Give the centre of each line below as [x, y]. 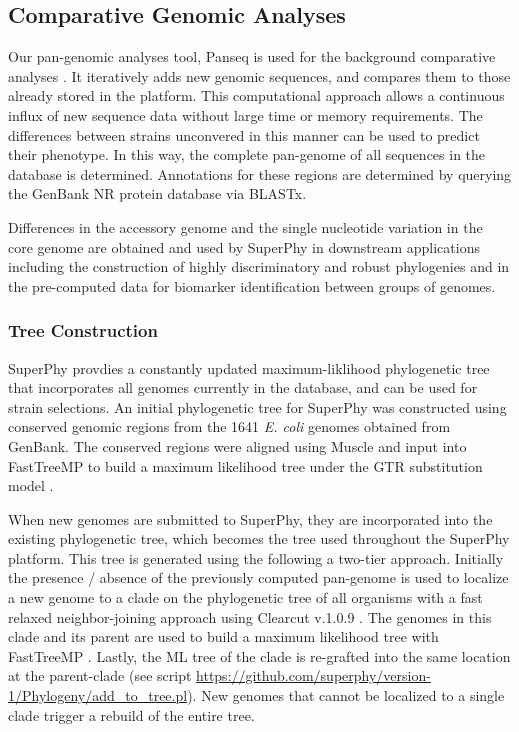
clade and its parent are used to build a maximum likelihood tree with [223, 636]
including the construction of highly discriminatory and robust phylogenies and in [259, 266]
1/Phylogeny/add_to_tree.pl [98, 695]
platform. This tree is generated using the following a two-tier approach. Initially [256, 557]
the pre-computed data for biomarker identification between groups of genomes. [252, 285]
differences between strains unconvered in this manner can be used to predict [244, 134]
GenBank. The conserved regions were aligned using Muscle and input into [237, 445]
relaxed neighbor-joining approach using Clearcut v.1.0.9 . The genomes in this [250, 616]
